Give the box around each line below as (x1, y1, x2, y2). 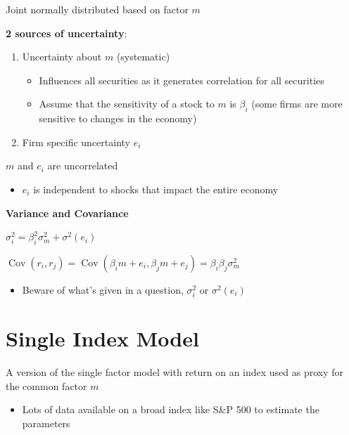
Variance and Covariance (6, 205, 129, 220)
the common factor (6, 378, 87, 393)
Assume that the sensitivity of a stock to (39, 96, 215, 111)
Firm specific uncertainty (22, 134, 130, 149)
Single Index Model (6, 324, 199, 353)
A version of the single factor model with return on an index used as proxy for (6, 365, 344, 379)
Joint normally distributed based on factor (6, 2, 189, 16)
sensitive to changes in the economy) (39, 111, 197, 126)
